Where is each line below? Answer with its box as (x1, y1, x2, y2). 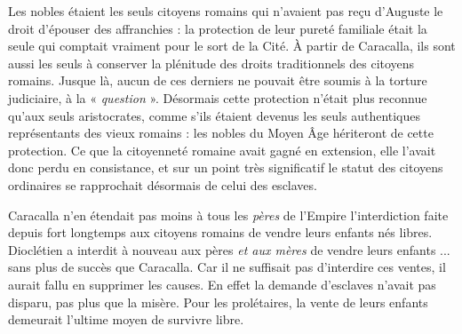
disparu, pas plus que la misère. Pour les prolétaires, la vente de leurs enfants (8, 292, 428, 311)
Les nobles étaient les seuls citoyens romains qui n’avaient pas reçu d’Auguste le (8, 2, 443, 20)
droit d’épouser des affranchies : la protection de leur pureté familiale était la (8, 19, 427, 37)
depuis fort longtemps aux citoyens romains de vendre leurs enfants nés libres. (8, 223, 433, 242)
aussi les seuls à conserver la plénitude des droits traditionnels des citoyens (8, 53, 415, 72)
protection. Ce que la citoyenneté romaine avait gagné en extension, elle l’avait (8, 140, 436, 159)
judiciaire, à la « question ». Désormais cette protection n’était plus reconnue (8, 88, 427, 107)
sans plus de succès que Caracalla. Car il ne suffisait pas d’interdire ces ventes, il (8, 258, 446, 276)
